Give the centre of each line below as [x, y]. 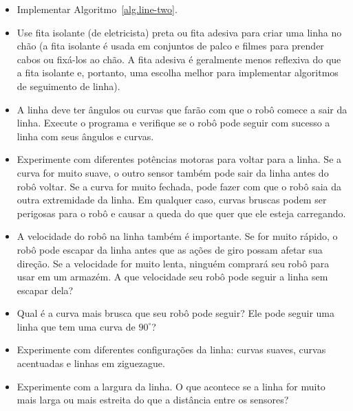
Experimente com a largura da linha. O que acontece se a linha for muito [171, 386]
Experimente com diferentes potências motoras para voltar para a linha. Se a [179, 159]
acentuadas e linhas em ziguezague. [91, 363]
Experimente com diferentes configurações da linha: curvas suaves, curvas [171, 349]
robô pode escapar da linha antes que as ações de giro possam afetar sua [170, 249]
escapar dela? [45, 290]
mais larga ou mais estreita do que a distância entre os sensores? [153, 400]
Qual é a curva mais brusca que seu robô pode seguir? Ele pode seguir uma [175, 313]
